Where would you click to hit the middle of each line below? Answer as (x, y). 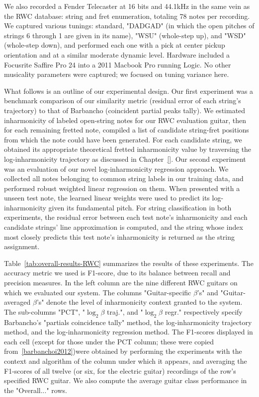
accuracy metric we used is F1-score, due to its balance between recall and (117, 273)
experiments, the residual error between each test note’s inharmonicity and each (126, 217)
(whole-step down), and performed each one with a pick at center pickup (115, 45)
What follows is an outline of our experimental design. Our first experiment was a (129, 91)
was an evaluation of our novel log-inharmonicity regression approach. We (116, 168)
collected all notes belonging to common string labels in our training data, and (124, 178)
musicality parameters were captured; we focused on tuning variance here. (117, 74)
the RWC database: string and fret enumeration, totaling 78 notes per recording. (127, 16)
